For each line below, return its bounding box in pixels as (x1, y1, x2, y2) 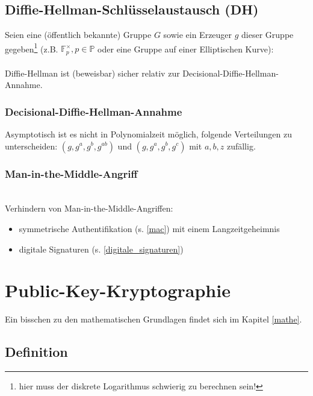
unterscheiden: (5, 139, 58, 152)
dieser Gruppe (241, 28, 294, 41)
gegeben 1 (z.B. (5, 40, 58, 55)
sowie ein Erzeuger (163, 28, 232, 41)
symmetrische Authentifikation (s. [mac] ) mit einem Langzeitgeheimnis (19, 222, 280, 234)
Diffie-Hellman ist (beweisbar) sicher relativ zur (5, 66, 180, 79)
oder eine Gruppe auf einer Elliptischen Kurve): (98, 42, 274, 55)
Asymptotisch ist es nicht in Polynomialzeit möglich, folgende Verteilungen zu (5, 127, 292, 140)
